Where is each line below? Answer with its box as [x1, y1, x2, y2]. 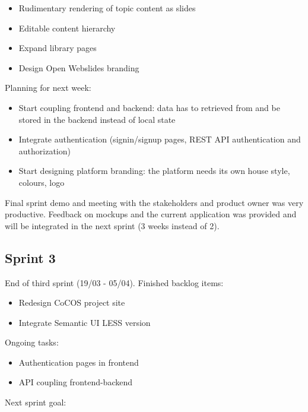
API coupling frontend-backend [18, 376, 133, 388]
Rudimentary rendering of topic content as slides [18, 2, 196, 14]
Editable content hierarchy [18, 21, 116, 34]
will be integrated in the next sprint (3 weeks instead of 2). [5, 219, 220, 232]
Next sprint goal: [5, 396, 66, 408]
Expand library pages [18, 42, 97, 54]
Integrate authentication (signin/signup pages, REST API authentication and [18, 133, 301, 145]
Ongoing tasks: [5, 336, 59, 348]
